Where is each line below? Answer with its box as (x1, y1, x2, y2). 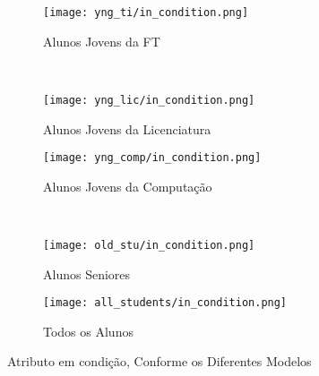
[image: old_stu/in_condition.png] (43, 238, 255, 252)
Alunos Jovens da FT (43, 31, 160, 50)
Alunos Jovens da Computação (43, 176, 212, 195)
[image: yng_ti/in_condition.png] (43, 6, 249, 19)
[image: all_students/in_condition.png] (43, 296, 288, 310)
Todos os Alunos (43, 321, 134, 340)
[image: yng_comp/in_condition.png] (43, 151, 262, 165)
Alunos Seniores (43, 264, 131, 283)
